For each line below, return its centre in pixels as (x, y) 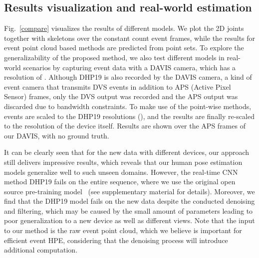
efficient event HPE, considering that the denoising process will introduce (116, 240)
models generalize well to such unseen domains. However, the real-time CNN (121, 172)
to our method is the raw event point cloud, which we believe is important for (123, 230)
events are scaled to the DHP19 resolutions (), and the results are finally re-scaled (129, 116)
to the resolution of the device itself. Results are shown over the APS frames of (125, 126)
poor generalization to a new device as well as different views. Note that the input (129, 220)
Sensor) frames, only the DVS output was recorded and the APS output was (121, 96)
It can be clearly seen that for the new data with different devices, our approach (127, 152)
